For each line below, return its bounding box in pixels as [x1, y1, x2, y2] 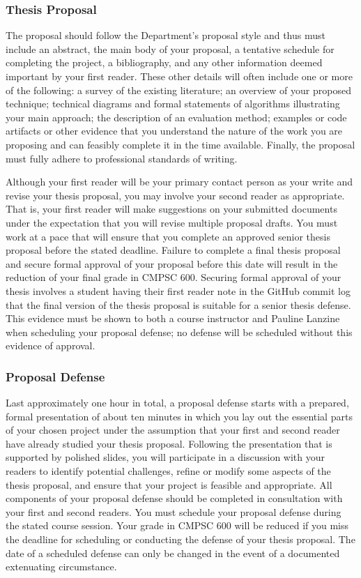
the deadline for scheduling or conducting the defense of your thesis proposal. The [6, 532, 355, 547]
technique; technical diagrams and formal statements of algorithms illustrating [6, 96, 340, 111]
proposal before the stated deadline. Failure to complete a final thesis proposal [6, 243, 341, 257]
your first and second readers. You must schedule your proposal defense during [6, 504, 341, 519]
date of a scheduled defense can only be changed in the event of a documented [6, 545, 340, 560]
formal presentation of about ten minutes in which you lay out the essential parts [6, 409, 353, 423]
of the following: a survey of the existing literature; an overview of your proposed [6, 82, 351, 97]
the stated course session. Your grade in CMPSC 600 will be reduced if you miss [6, 518, 349, 533]
